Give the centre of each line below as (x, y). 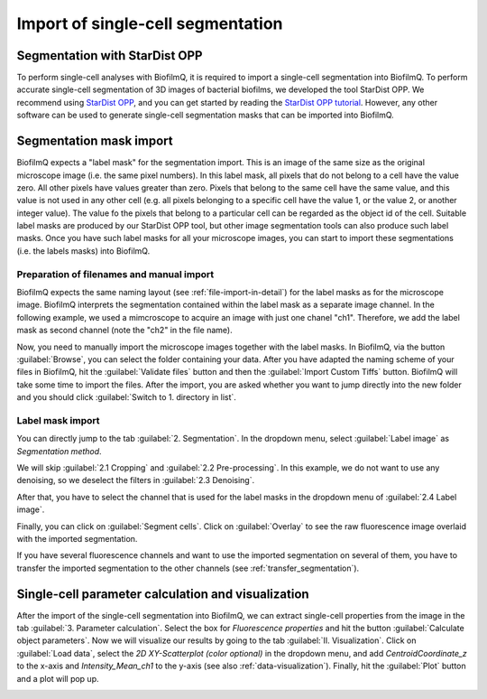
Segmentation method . (60, 451)
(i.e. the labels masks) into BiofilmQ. (83, 251)
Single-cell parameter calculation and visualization (163, 594)
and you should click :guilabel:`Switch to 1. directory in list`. (126, 397)
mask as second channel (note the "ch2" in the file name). (125, 331)
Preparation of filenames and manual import (115, 274)
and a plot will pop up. (58, 678)
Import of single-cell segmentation (150, 23)
